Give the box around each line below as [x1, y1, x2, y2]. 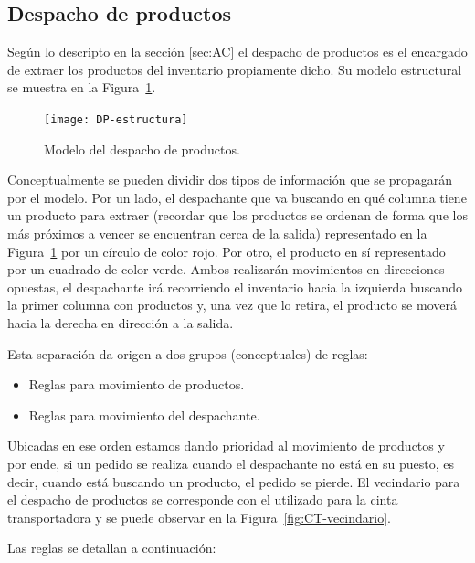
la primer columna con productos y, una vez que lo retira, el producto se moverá [7, 295, 457, 314]
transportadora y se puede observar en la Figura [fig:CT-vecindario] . [7, 507, 391, 526]
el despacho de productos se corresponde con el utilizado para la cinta [7, 490, 398, 509]
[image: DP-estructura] [44, 112, 188, 126]
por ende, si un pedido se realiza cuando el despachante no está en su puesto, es [7, 453, 455, 473]
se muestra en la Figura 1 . [7, 78, 156, 97]
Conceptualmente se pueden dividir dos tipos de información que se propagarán [7, 170, 452, 189]
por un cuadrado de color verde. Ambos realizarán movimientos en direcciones [7, 260, 445, 279]
